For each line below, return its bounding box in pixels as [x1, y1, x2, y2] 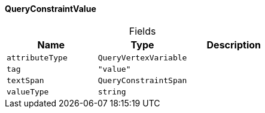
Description [206, 38, 261, 51]
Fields [129, 25, 156, 37]
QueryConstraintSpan [98, 75, 187, 85]
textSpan [7, 75, 44, 85]
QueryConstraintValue [5, 4, 96, 14]
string [98, 87, 126, 96]
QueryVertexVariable [98, 53, 187, 62]
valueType [7, 87, 49, 96]
